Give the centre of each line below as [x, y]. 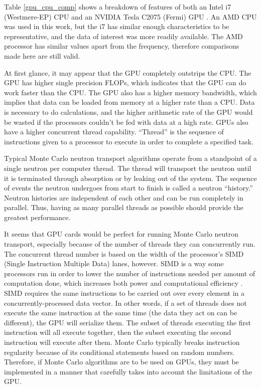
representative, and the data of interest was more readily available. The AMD [123, 36]
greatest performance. [37, 217]
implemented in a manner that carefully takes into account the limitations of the [128, 371]
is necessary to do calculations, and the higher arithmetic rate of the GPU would [128, 112]
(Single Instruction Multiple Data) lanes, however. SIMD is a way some [114, 263]
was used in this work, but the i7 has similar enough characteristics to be [117, 26]
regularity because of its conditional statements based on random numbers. [119, 352]
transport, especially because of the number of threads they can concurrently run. [130, 244]
